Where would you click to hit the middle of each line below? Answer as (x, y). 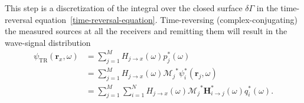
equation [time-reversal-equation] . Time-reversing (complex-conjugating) (166, 19)
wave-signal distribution (48, 42)
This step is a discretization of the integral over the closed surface (124, 8)
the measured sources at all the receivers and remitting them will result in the (146, 31)
